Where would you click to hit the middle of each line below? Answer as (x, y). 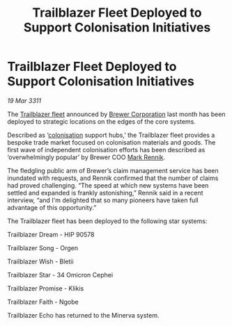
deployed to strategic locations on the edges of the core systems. (102, 121)
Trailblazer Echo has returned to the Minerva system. (83, 315)
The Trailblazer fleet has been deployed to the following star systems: (107, 221)
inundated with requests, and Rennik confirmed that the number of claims (113, 178)
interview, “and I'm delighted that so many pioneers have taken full (103, 200)
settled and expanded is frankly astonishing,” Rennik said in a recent (105, 193)
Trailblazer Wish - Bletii (41, 261)
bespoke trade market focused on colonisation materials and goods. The (111, 142)
